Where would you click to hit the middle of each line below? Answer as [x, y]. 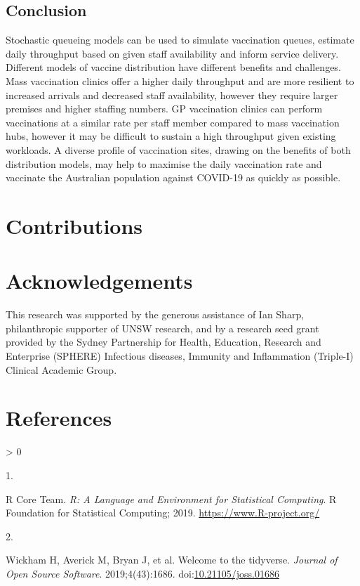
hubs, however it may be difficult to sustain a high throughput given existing [171, 136]
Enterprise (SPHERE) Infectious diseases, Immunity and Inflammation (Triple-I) [180, 356]
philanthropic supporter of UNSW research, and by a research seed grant [162, 328]
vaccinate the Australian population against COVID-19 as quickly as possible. [173, 177]
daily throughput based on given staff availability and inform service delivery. [172, 53]
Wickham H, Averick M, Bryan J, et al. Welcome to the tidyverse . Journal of [172, 560]
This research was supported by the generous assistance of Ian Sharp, [155, 314]
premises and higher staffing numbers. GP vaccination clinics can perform [164, 109]
